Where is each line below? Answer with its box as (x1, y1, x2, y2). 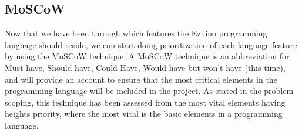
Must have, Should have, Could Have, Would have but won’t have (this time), (5, 61, 286, 73)
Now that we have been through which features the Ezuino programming (5, 27, 267, 39)
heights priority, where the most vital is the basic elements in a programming (5, 107, 283, 120)
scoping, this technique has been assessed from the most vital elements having (5, 96, 286, 108)
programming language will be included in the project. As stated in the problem (5, 85, 294, 97)
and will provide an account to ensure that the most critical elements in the (5, 73, 277, 85)
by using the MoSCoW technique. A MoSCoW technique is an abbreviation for (5, 50, 290, 62)
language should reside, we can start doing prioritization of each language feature (5, 38, 297, 50)
